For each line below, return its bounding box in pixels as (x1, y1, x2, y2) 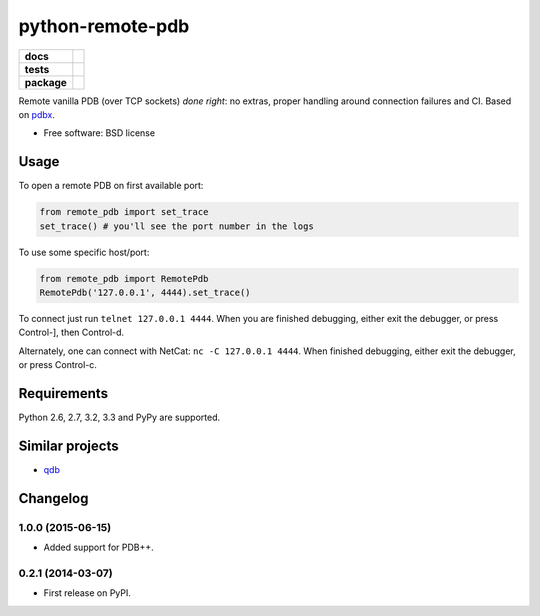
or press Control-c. (18, 359, 97, 371)
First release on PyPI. (43, 587, 132, 599)
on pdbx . (18, 108, 55, 120)
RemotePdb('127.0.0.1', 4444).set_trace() (39, 286, 251, 298)
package (24, 75, 67, 89)
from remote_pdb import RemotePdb (39, 273, 209, 284)
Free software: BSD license (43, 127, 155, 139)
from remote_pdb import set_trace (39, 206, 209, 218)
